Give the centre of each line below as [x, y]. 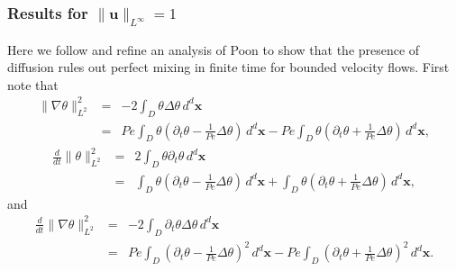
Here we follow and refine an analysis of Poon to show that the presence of [214, 49]
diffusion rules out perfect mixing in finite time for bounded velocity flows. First [228, 67]
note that [33, 84]
